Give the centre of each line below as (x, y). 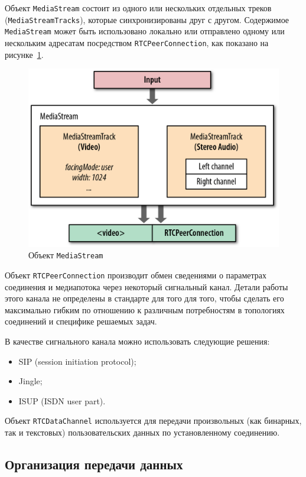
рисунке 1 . (24, 54)
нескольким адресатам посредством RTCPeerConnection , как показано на (137, 42)
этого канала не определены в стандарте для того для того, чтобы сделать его (144, 298)
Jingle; (30, 381)
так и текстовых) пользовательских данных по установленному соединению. (142, 432)
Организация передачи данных (94, 464)
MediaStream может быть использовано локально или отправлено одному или (145, 31)
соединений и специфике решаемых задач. (81, 321)
